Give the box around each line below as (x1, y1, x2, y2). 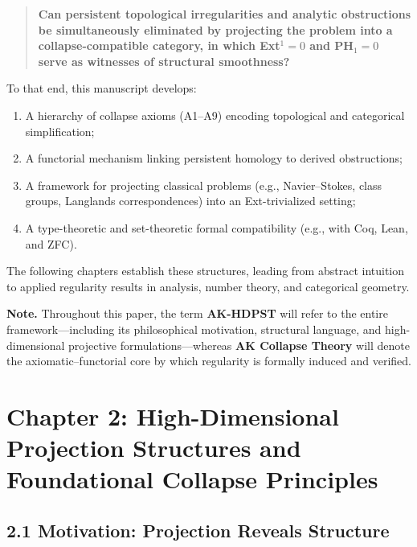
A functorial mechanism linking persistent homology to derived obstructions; (25, 150, 403, 167)
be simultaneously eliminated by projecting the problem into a (38, 21, 393, 38)
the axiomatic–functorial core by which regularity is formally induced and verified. (6, 352, 411, 369)
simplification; (25, 122, 95, 139)
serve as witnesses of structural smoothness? (38, 52, 290, 69)
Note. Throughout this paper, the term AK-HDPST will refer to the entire (6, 305, 388, 322)
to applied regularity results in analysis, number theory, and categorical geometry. (6, 278, 410, 294)
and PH (309, 37, 354, 54)
